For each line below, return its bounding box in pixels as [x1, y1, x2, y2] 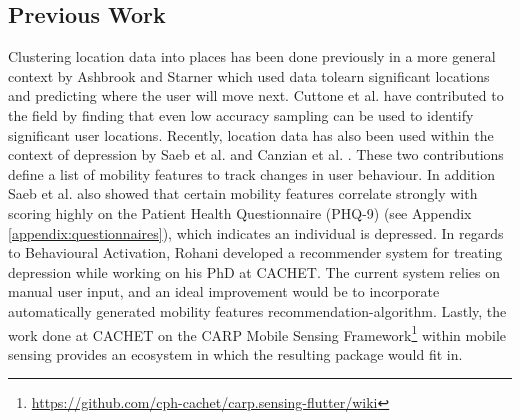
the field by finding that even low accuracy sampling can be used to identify [8, 104, 474, 125]
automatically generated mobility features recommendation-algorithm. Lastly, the [8, 300, 507, 321]
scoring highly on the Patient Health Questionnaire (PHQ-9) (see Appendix [8, 202, 472, 223]
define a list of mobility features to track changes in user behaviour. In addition [8, 163, 495, 184]
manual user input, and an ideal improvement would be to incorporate [8, 281, 440, 302]
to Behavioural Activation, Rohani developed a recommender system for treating [8, 242, 503, 263]
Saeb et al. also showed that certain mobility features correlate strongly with [8, 183, 478, 204]
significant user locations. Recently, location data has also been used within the [8, 124, 494, 145]
